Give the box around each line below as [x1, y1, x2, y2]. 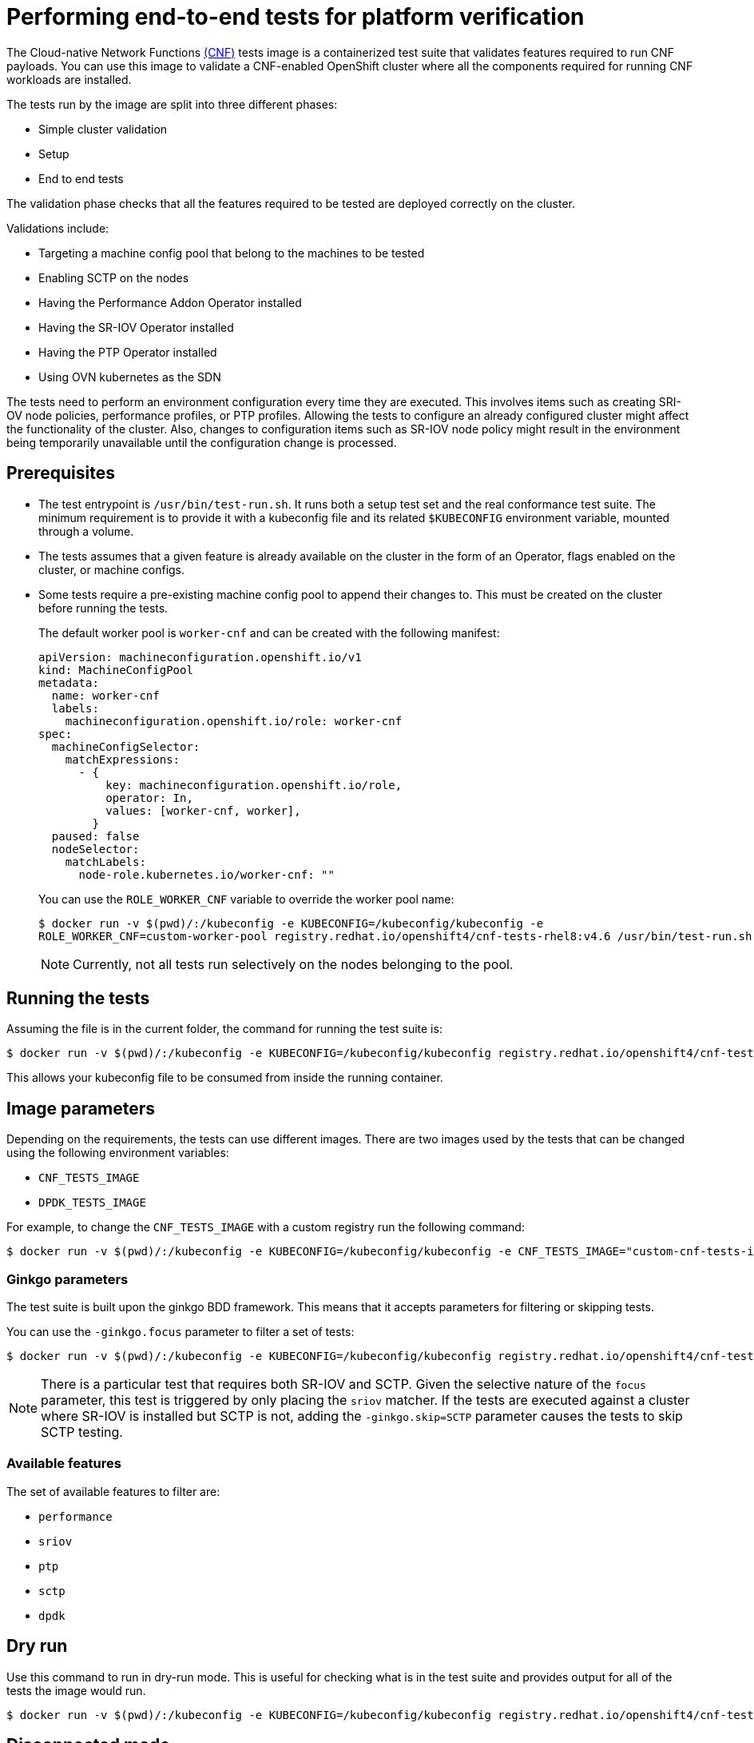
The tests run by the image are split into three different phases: [6, 97, 338, 111]
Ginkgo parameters [6, 1270, 129, 1287]
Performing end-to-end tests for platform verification [6, 3, 585, 30]
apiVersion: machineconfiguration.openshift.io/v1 [38, 650, 362, 664]
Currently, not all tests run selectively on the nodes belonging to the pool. [73, 955, 514, 972]
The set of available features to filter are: [6, 1484, 220, 1498]
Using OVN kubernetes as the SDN [38, 369, 221, 384]
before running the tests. [38, 600, 169, 615]
